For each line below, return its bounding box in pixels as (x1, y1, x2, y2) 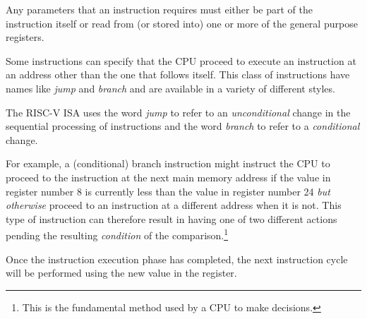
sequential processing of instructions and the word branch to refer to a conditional (6, 119, 360, 133)
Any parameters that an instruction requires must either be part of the (6, 2, 313, 16)
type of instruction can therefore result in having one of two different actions (6, 211, 337, 226)
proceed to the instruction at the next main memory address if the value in (6, 169, 331, 184)
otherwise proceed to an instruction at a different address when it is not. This (6, 198, 342, 212)
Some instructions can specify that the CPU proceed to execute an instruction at (6, 53, 356, 68)
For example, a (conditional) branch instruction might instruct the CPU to (6, 156, 330, 171)
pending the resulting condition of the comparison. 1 (6, 226, 229, 242)
